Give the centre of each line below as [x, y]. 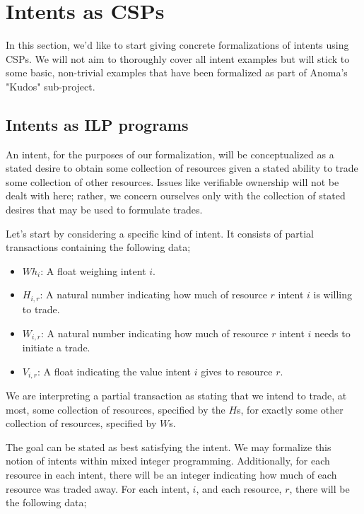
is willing [333, 294]
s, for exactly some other [290, 409]
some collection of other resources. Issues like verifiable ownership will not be [172, 181]
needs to [333, 333]
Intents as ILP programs [97, 124]
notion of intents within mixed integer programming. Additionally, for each [168, 461]
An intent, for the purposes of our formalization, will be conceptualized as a [170, 154]
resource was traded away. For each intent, [98, 488]
